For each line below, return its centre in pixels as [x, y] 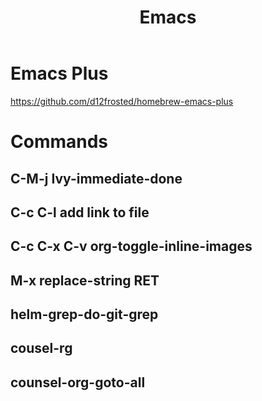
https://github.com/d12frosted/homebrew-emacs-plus [122, 101]
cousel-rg [41, 348]
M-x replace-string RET [85, 280]
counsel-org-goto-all [78, 382]
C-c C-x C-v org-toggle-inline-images [131, 246]
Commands [59, 142]
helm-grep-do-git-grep [84, 314]
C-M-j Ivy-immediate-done [96, 178]
